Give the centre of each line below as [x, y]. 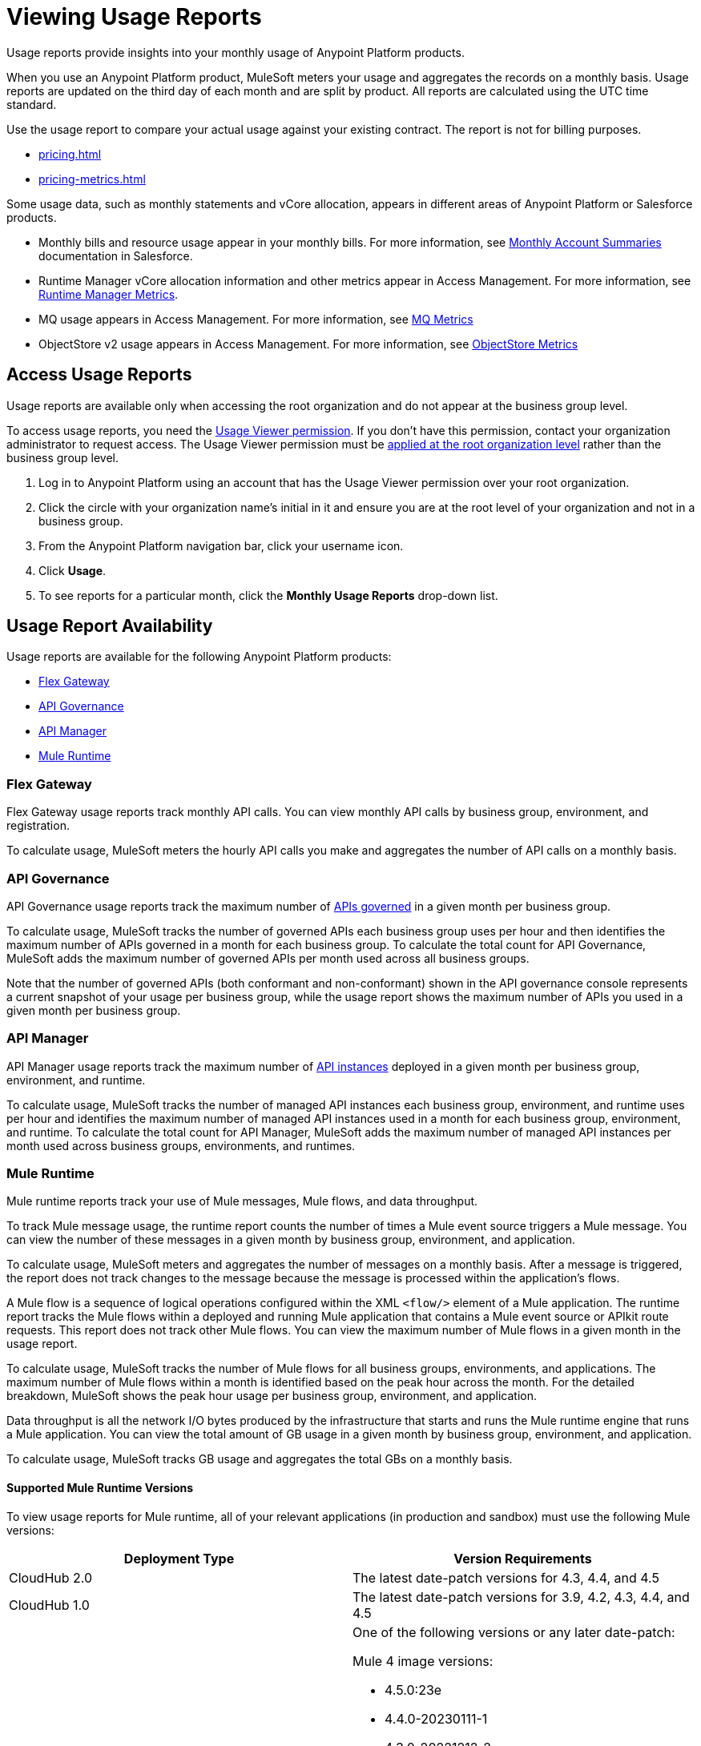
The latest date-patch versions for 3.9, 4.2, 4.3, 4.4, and [521, 1597]
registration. [38, 826]
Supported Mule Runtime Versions [100, 1488]
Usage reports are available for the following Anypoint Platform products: [199, 657]
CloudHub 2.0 [51, 1577]
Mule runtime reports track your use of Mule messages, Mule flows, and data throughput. [242, 1201]
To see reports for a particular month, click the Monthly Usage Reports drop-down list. [268, 595]
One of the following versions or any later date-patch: [514, 1632]
